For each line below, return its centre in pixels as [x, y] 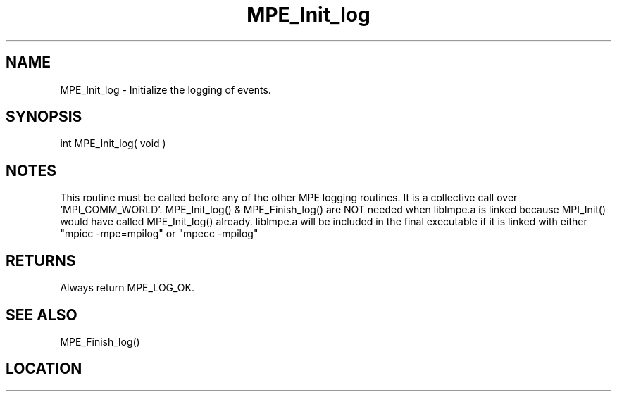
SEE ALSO [42, 315]
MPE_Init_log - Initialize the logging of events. [166, 89]
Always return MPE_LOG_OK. [127, 288]
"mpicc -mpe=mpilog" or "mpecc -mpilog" [159, 234]
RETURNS [41, 260]
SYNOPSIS [44, 117]
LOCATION [44, 369]
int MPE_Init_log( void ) [113, 144]
